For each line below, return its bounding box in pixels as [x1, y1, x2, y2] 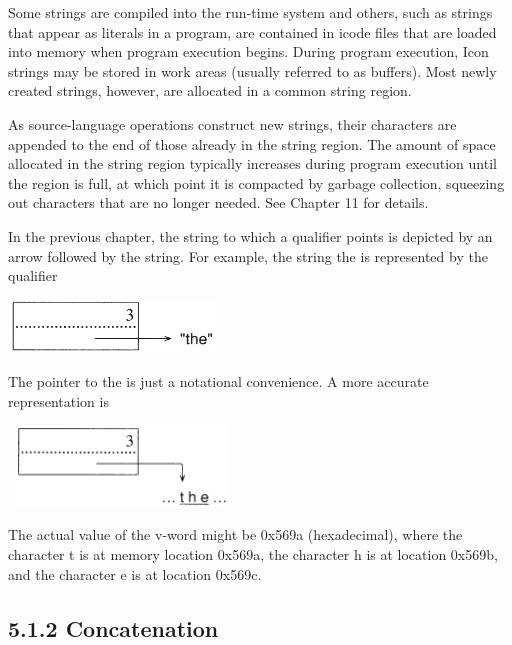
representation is [8, 390, 109, 411]
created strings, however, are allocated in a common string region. [8, 80, 412, 101]
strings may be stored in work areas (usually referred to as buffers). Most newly [8, 60, 497, 81]
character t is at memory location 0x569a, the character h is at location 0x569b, [8, 544, 498, 565]
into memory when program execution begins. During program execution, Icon [8, 41, 489, 62]
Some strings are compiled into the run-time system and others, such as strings [8, 2, 493, 22]
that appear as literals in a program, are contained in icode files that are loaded [8, 21, 497, 42]
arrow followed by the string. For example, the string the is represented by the [8, 245, 488, 266]
